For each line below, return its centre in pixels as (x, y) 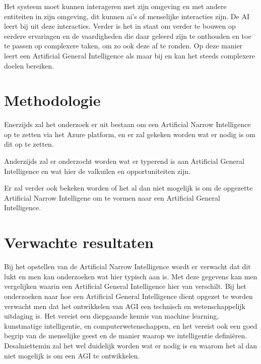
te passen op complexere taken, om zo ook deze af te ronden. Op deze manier (123, 46)
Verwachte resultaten (79, 242)
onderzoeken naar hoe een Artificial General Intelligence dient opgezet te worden (128, 296)
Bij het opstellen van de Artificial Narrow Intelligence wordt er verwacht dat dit (127, 266)
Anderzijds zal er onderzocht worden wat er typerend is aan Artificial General (124, 161)
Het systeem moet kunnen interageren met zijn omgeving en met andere (115, 6)
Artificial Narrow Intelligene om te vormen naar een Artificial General (112, 197)
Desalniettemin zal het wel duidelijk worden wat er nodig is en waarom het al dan (131, 345)
